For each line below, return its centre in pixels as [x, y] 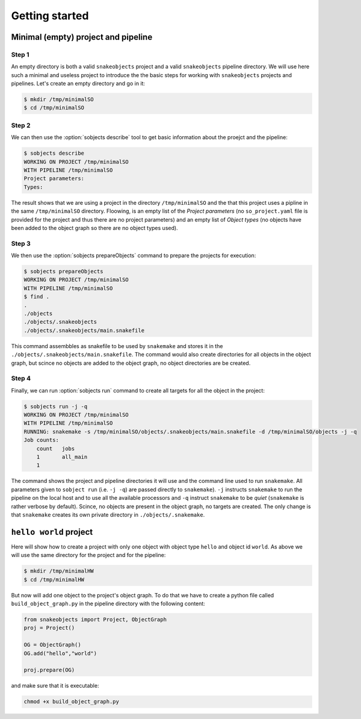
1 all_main [62, 457]
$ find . [37, 297]
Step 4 [21, 378]
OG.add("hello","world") [60, 653]
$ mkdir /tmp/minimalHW [59, 571]
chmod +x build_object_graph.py [72, 702]
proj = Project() [49, 628]
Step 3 [21, 243]
